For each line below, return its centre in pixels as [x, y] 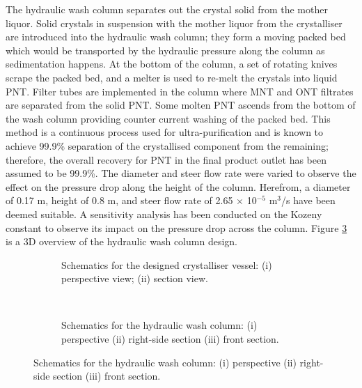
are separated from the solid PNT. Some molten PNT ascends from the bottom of [181, 105]
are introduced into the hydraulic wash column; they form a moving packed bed [176, 37]
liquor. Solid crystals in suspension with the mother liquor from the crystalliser [174, 23]
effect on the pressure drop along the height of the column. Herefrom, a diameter [178, 186]
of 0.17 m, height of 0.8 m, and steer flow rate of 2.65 [119, 200]
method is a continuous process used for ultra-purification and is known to [165, 132]
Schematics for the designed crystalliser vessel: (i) [167, 264]
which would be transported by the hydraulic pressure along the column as [165, 50]
